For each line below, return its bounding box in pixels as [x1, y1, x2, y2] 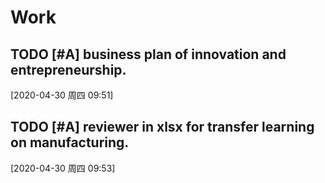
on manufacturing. [10, 134, 130, 151]
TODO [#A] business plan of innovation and [10, 46, 287, 63]
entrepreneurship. [10, 61, 127, 78]
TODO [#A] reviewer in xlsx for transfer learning [10, 119, 315, 136]
